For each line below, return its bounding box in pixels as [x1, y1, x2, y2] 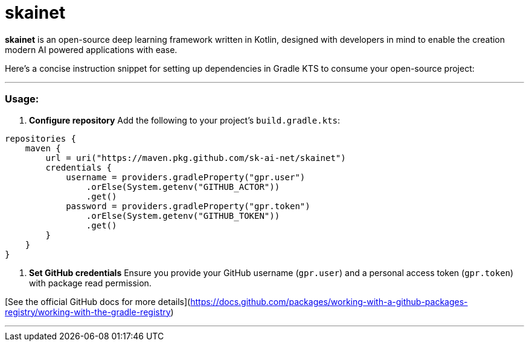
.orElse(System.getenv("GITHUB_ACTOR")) [86, 181, 280, 192]
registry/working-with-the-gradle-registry [5, 306, 171, 317]
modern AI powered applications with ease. [5, 44, 178, 55]
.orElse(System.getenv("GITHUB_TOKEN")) [86, 210, 280, 221]
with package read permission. [29, 277, 152, 288]
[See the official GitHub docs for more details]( [5, 296, 191, 307]
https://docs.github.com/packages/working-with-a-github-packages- [190, 296, 468, 307]
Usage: [5, 93, 39, 105]
